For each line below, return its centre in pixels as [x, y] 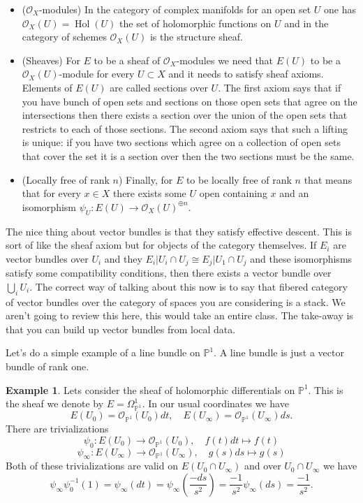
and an [294, 193]
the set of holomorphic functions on [195, 23]
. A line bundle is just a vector [279, 352]
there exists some [149, 193]
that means [328, 179]
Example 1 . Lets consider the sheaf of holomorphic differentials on [150, 389]
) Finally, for [146, 179]
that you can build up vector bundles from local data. [121, 329]
